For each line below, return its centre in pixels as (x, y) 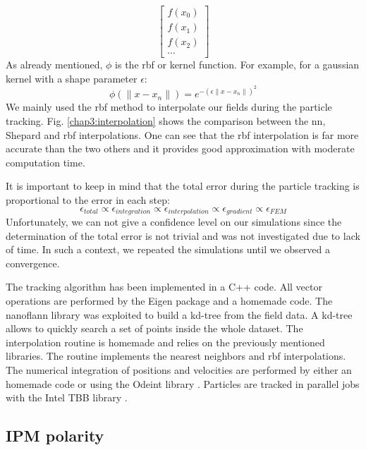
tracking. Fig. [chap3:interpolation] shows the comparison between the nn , (166, 120)
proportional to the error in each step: (88, 199)
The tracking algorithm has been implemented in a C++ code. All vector (164, 287)
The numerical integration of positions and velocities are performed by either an (179, 369)
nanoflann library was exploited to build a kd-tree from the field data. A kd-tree (179, 314)
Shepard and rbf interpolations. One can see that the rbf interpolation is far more (182, 134)
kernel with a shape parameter (72, 78)
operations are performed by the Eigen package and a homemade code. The (169, 300)
